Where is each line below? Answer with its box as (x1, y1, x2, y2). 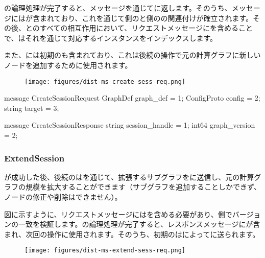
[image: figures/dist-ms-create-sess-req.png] (25, 78, 185, 85)
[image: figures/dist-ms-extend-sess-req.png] (25, 247, 185, 254)
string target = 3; (4, 102, 59, 113)
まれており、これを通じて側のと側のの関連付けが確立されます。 (39, 12, 253, 23)
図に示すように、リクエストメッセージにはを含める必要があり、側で (4, 208, 232, 219)
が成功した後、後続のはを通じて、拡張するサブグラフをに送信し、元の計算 (4, 171, 254, 182)
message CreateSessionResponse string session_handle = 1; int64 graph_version (4, 120, 255, 130)
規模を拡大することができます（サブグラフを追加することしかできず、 (25, 181, 261, 192)
